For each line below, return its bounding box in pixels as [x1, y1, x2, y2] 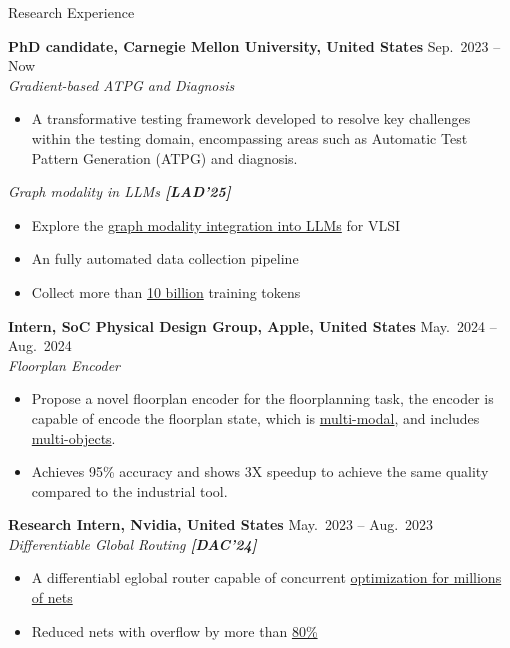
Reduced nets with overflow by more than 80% [31, 620, 318, 641]
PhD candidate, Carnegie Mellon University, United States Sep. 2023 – [8, 35, 501, 56]
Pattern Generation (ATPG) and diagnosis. [31, 147, 298, 168]
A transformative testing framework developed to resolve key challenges [31, 108, 471, 129]
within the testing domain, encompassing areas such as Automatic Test [31, 127, 468, 148]
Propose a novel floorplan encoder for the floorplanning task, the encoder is [31, 388, 494, 409]
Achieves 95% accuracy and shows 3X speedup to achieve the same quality [31, 461, 489, 482]
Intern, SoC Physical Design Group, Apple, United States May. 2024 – [8, 315, 497, 336]
